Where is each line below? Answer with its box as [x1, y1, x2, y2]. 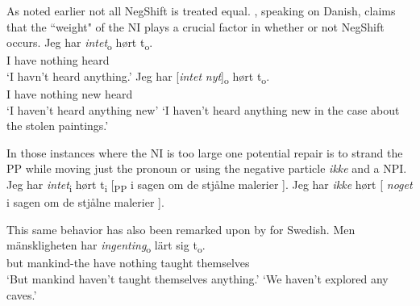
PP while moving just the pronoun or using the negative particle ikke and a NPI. [6, 160, 407, 177]
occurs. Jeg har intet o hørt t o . [6, 34, 153, 52]
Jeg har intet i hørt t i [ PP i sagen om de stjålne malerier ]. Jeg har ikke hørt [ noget [6, 176, 413, 195]
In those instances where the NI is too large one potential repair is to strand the [6, 144, 403, 161]
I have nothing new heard [6, 86, 133, 103]
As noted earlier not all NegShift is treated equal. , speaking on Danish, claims [6, 2, 396, 19]
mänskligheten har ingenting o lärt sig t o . [6, 237, 206, 256]
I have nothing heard [6, 52, 110, 69]
